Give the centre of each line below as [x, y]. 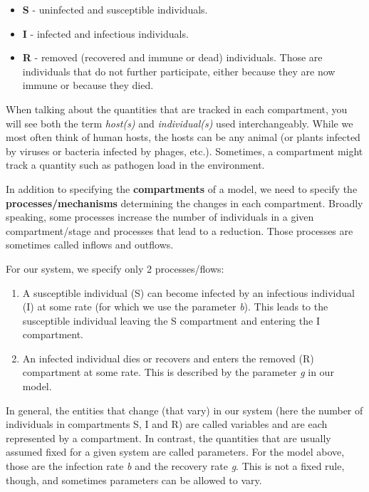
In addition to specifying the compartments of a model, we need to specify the [182, 188]
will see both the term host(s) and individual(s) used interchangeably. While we [180, 123]
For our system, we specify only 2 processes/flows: [115, 268]
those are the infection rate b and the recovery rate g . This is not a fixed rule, [175, 466]
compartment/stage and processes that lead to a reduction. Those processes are [180, 230]
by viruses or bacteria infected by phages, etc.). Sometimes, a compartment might [184, 151]
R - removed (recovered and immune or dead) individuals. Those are [172, 57]
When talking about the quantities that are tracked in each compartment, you [177, 109]
